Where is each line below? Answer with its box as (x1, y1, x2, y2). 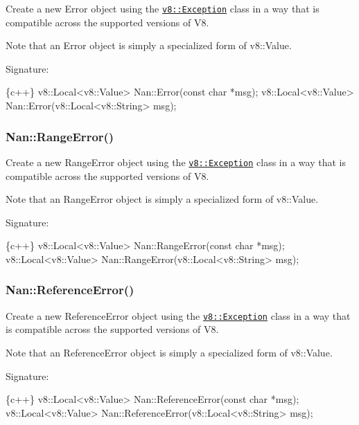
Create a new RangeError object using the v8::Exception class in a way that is (6, 154, 346, 169)
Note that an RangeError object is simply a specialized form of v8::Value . (6, 192, 319, 206)
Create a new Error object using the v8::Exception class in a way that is (6, 1, 319, 15)
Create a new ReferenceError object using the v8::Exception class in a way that (6, 308, 351, 323)
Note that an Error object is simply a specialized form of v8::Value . (6, 38, 292, 53)
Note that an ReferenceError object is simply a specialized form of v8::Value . (6, 345, 333, 359)
